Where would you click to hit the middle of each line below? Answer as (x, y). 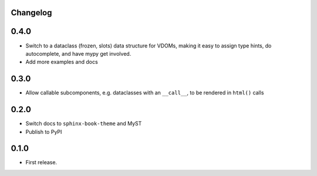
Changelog (31, 13)
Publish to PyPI (44, 131)
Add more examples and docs (62, 62)
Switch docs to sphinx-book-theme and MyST (84, 124)
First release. (41, 163)
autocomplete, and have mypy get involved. (78, 53)
